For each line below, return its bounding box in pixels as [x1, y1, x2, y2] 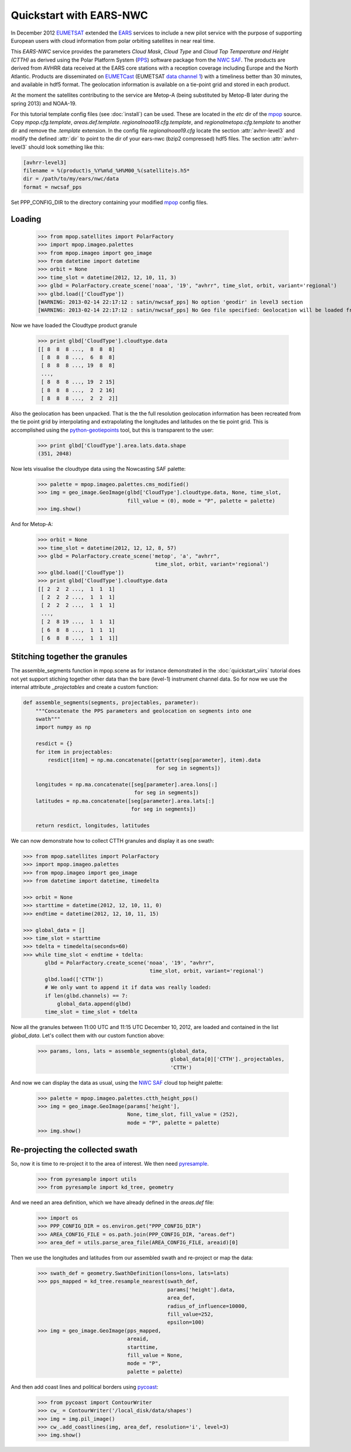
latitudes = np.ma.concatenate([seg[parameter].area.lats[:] [35, 797, 215, 804]
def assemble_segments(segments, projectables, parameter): [23, 699, 199, 706]
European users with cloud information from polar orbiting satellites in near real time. [11, 37, 215, 44]
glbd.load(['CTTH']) [44, 976, 104, 982]
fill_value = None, [127, 1352, 183, 1358]
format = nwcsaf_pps [23, 183, 82, 190]
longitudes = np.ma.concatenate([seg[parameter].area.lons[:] [35, 781, 218, 788]
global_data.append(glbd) [57, 1000, 132, 1007]
